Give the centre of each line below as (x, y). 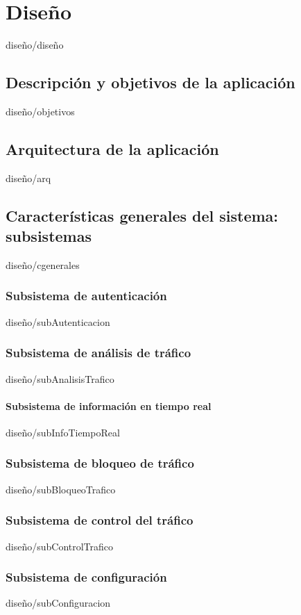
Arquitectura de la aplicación (112, 148)
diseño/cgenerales (43, 264)
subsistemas (49, 236)
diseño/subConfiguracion (58, 603)
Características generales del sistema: (142, 215)
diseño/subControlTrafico (60, 546)
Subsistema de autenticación (86, 296)
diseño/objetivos (40, 111)
